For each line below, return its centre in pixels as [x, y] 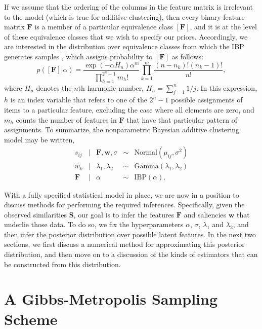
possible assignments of [207, 100]
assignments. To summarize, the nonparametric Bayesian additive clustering [122, 130]
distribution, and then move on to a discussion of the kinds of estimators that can [131, 254]
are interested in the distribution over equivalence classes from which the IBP [124, 46]
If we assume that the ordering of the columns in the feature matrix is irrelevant [129, 7]
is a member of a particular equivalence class [104, 27]
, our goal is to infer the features [124, 214]
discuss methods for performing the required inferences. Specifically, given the [124, 205]
